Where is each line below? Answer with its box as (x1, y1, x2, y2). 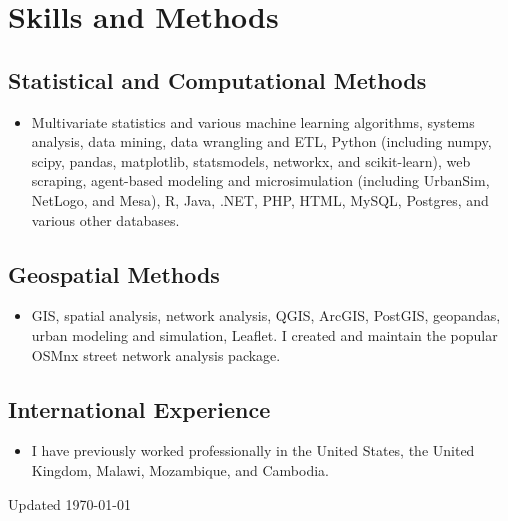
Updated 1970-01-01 (8, 493, 131, 514)
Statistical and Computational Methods (8, 64, 427, 95)
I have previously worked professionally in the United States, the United (31, 440, 475, 461)
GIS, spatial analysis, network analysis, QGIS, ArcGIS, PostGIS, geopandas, (31, 305, 501, 326)
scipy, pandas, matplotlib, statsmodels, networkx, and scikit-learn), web (31, 150, 471, 171)
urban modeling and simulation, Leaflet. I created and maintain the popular (31, 324, 498, 345)
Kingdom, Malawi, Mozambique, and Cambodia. (31, 459, 329, 480)
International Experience (8, 393, 271, 424)
